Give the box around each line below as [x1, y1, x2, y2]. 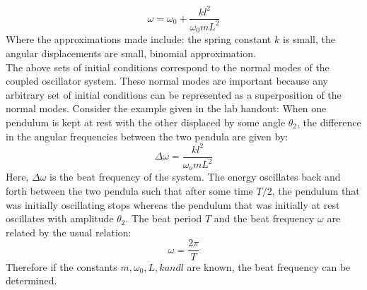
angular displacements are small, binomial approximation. [6, 45, 256, 60]
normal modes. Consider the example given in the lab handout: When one [6, 101, 327, 116]
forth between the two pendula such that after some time [6, 183, 253, 198]
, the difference [297, 114, 361, 129]
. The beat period [125, 211, 202, 226]
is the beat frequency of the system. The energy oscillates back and [49, 169, 341, 184]
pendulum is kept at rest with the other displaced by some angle [6, 114, 286, 129]
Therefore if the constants [6, 259, 117, 274]
